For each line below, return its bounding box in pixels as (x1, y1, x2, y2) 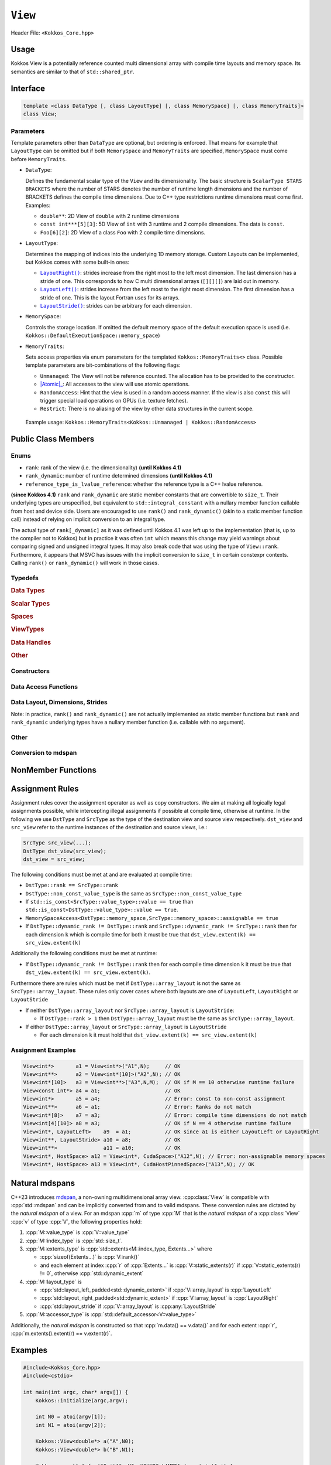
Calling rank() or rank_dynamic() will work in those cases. (11, 560, 159, 567)
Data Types (11, 587, 45, 595)
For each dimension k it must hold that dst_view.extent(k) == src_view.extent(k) (40, 1031, 257, 1038)
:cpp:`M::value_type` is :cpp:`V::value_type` (25, 1229, 130, 1236)
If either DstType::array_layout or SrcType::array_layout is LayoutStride (25, 1023, 227, 1030)
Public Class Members (11, 434, 95, 444)
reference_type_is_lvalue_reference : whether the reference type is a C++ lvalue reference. (25, 481, 263, 488)
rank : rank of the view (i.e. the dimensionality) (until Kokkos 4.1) (25, 464, 182, 471)
